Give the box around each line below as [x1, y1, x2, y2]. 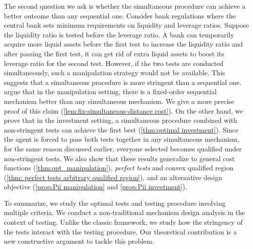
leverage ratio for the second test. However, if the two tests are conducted [4, 58, 224, 68]
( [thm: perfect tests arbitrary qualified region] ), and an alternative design [4, 172, 222, 182]
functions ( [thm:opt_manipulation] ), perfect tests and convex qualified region [4, 163, 234, 173]
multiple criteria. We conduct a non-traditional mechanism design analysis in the [4, 207, 245, 217]
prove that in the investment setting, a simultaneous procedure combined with [4, 115, 237, 125]
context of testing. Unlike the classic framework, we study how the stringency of [4, 217, 243, 227]
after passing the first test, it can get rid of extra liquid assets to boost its [4, 48, 224, 58]
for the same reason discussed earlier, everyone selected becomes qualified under [4, 143, 242, 153]
